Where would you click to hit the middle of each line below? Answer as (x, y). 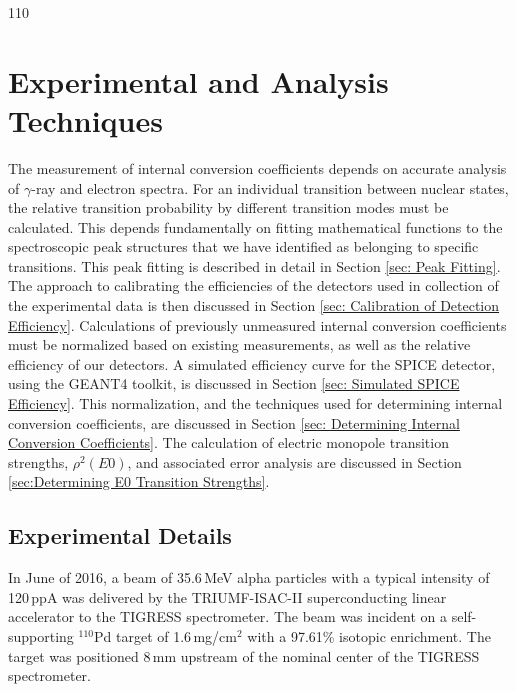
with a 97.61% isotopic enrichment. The (369, 635)
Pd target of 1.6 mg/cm (165, 635)
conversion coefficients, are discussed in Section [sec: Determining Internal (234, 422)
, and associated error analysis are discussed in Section (294, 461)
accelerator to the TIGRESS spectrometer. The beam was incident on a (228, 616)
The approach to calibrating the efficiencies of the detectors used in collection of (253, 285)
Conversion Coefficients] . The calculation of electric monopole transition (228, 442)
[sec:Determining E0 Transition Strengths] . (139, 481)
